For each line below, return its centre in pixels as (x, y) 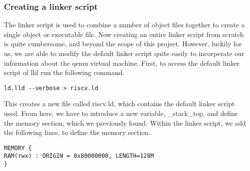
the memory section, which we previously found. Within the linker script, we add (125, 123)
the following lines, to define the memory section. (77, 132)
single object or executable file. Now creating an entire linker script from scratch (124, 34)
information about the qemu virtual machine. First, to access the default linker (122, 63)
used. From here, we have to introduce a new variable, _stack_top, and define (121, 113)
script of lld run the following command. (64, 72)
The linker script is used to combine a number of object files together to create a (124, 25)
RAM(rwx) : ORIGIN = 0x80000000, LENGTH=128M (79, 156)
